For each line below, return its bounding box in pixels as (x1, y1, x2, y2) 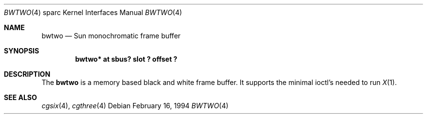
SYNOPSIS (4, 47, 39, 55)
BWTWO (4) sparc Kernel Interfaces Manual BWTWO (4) (4, 8, 182, 17)
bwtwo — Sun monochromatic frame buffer (41, 32, 181, 40)
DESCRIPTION (4, 70, 51, 78)
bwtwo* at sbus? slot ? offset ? (75, 55, 177, 63)
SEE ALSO (4, 93, 37, 101)
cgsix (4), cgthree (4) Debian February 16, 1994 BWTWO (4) (41, 101, 229, 110)
